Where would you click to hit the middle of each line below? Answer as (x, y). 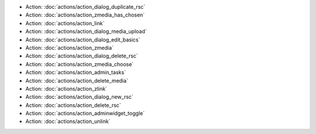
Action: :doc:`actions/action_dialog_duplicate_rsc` (85, 7)
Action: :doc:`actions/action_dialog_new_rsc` (80, 97)
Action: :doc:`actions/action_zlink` (66, 88)
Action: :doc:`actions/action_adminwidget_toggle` (85, 114)
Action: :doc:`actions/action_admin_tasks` (75, 73)
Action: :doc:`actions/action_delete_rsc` (73, 105)
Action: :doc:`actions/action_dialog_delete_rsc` (82, 56)
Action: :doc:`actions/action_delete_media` (77, 80)
